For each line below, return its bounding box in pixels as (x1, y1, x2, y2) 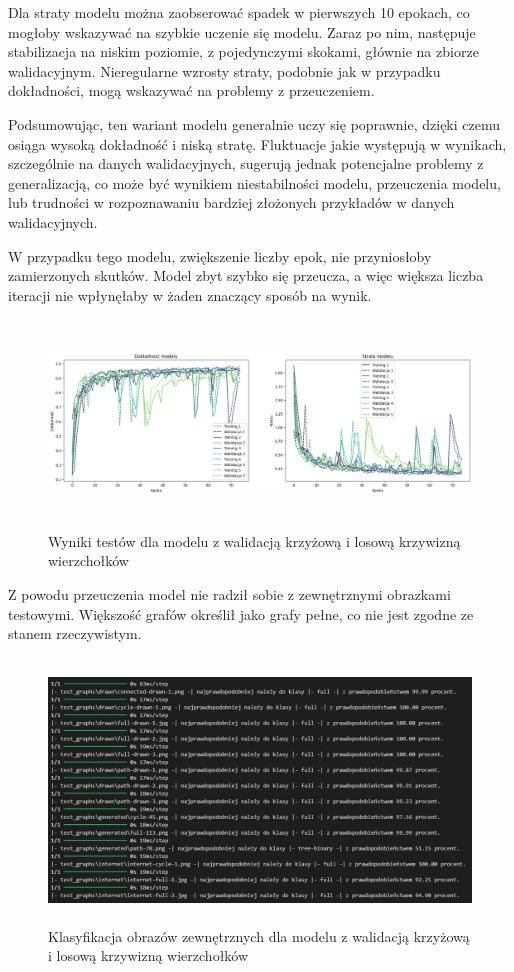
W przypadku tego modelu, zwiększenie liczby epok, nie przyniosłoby (8, 245, 432, 266)
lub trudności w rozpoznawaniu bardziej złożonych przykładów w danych (8, 192, 455, 213)
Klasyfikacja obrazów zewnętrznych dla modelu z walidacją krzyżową (48, 925, 470, 946)
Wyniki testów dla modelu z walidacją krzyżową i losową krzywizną (48, 530, 461, 551)
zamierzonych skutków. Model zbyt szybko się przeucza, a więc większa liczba (8, 265, 484, 286)
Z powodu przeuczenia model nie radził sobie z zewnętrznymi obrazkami (8, 583, 451, 604)
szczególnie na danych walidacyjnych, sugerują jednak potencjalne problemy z (8, 153, 484, 174)
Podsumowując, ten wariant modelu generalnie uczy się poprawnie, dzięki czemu (8, 113, 500, 134)
